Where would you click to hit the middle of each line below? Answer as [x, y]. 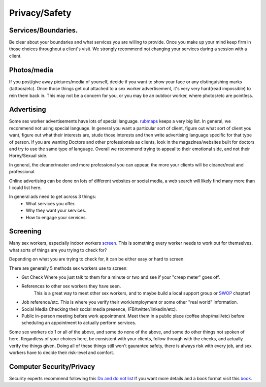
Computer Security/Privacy [52, 367]
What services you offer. [51, 203]
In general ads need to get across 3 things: [52, 196]
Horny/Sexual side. [28, 156]
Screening [25, 231]
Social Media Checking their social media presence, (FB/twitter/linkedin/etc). [99, 309]
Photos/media [31, 70]
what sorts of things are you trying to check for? [58, 250]
